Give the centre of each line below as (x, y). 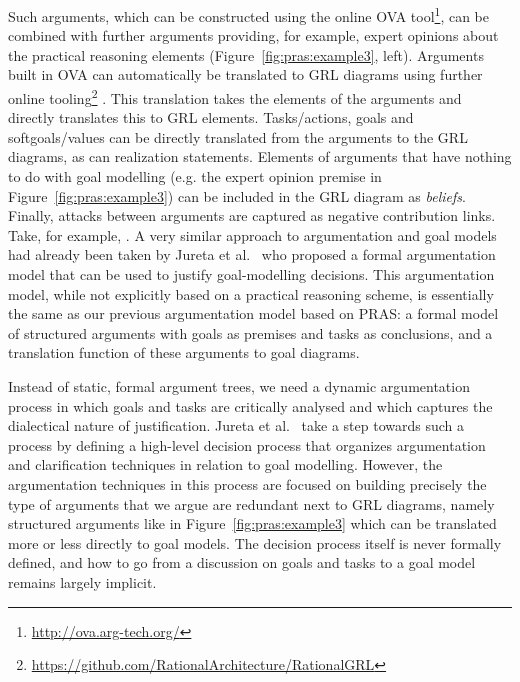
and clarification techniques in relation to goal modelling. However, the (225, 464)
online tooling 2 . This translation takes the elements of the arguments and (235, 96)
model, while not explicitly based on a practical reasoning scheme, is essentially (251, 293)
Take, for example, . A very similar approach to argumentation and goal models (252, 234)
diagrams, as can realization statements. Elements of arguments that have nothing (260, 156)
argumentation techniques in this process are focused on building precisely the (247, 483)
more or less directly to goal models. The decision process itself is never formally (255, 542)
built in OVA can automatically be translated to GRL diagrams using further (245, 74)
